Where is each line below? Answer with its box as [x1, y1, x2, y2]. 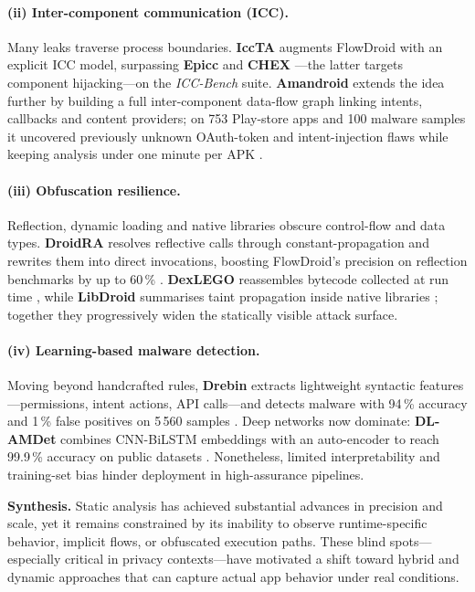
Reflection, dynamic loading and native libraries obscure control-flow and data [7, 215, 446, 234]
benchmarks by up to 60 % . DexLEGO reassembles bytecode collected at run [7, 269, 449, 288]
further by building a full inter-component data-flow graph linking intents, [7, 90, 423, 110]
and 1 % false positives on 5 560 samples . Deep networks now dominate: [7, 411, 411, 430]
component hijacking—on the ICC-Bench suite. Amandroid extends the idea [7, 72, 445, 91]
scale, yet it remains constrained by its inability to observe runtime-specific [7, 513, 427, 533]
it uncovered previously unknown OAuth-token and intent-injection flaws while [7, 126, 449, 145]
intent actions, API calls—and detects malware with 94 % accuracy [92, 393, 468, 412]
